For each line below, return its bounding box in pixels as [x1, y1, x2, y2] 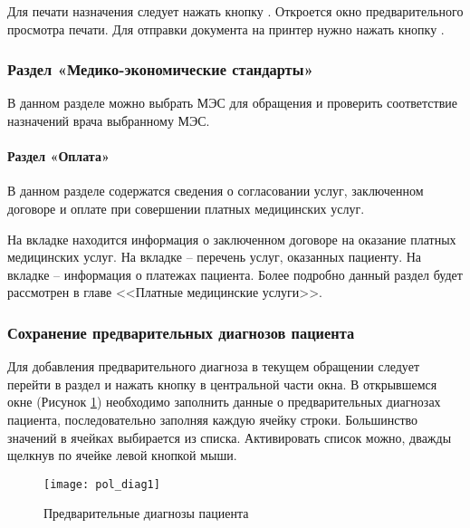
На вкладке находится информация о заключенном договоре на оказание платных [7, 229, 456, 248]
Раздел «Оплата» [7, 147, 110, 166]
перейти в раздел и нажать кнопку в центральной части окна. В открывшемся [7, 374, 437, 393]
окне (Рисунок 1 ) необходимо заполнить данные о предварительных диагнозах [7, 392, 441, 411]
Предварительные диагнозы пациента [43, 504, 249, 523]
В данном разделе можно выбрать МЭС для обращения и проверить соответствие [7, 93, 457, 112]
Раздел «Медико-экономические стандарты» [7, 58, 313, 81]
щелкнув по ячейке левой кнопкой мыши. [7, 446, 237, 465]
